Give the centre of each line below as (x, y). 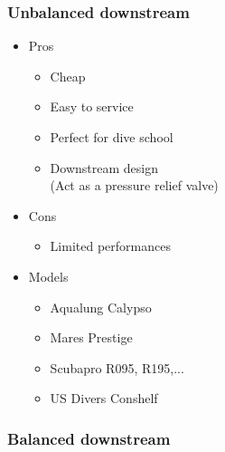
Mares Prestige (91, 337)
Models (48, 276)
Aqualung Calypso (101, 307)
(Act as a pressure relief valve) (134, 185)
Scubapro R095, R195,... (117, 367)
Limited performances (110, 246)
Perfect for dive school (112, 137)
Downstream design (104, 167)
